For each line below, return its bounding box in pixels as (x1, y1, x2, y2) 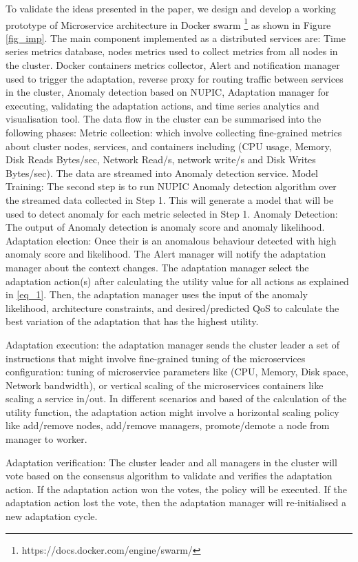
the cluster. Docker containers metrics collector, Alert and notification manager (6, 58, 340, 72)
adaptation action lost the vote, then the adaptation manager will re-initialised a (6, 495, 346, 510)
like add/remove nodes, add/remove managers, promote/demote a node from (6, 418, 330, 433)
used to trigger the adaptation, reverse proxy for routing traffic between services (6, 71, 344, 85)
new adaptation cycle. (6, 509, 98, 523)
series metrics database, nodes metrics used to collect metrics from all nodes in (6, 44, 338, 59)
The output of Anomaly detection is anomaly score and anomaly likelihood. (6, 220, 325, 234)
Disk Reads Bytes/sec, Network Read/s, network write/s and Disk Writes (6, 152, 316, 167)
